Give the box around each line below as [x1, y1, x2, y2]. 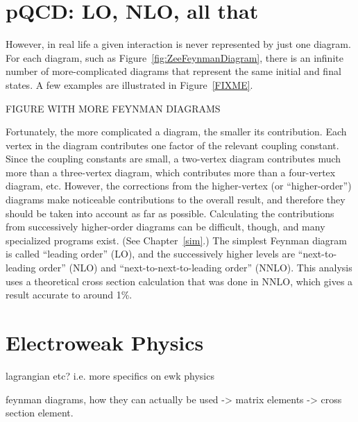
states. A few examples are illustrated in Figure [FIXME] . [6, 77, 253, 92]
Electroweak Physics [6, 328, 204, 356]
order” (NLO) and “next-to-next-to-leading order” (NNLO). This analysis [39, 260, 352, 275]
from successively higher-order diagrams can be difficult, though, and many [6, 219, 325, 234]
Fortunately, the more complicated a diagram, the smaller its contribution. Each [6, 124, 347, 139]
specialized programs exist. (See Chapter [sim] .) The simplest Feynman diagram [6, 233, 347, 247]
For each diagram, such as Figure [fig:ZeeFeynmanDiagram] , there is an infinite [6, 50, 343, 65]
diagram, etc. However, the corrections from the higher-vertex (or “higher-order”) [6, 178, 352, 193]
